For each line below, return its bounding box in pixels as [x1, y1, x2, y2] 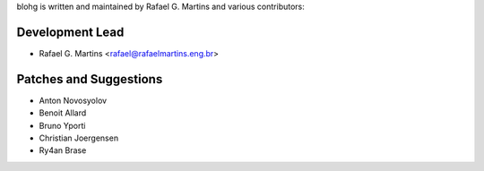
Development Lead [16, 24, 125, 39]
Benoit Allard [39, 107, 87, 118]
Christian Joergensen [39, 133, 119, 143]
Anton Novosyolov [39, 95, 108, 106]
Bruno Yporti [39, 120, 86, 131]
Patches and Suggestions [16, 72, 163, 87]
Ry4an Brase [39, 145, 87, 156]
